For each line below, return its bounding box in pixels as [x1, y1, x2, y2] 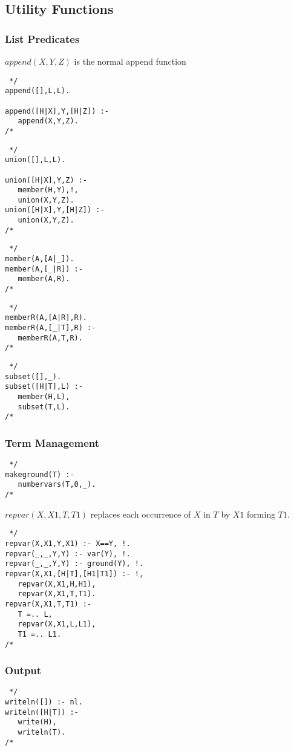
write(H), [18, 718, 57, 727]
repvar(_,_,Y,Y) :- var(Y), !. [5, 549, 131, 558]
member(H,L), [18, 392, 70, 401]
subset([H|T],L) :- [5, 382, 83, 391]
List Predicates [5, 31, 80, 46]
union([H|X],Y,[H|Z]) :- [5, 206, 105, 215]
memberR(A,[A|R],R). [5, 313, 88, 322]
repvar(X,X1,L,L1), [18, 620, 96, 629]
